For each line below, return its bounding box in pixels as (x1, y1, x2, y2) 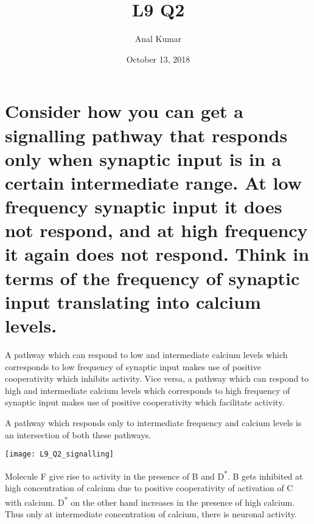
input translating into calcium (5, 289, 261, 314)
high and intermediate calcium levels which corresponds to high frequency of (5, 384, 290, 396)
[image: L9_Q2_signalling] (5, 450, 114, 459)
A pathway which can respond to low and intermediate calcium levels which (5, 348, 288, 360)
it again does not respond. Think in (5, 241, 310, 266)
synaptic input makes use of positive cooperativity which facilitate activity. (5, 396, 285, 409)
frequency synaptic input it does (5, 194, 282, 219)
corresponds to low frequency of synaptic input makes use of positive (5, 360, 261, 373)
